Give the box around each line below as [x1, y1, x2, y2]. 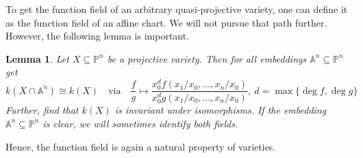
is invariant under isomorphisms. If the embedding [114, 103, 327, 117]
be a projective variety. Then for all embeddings [107, 51, 307, 65]
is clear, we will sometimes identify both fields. [42, 116, 238, 130]
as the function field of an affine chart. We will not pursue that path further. [5, 15, 327, 29]
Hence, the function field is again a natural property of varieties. [5, 139, 276, 153]
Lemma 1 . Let [5, 51, 69, 65]
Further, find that [5, 103, 79, 117]
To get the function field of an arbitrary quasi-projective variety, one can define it [5, 2, 348, 16]
